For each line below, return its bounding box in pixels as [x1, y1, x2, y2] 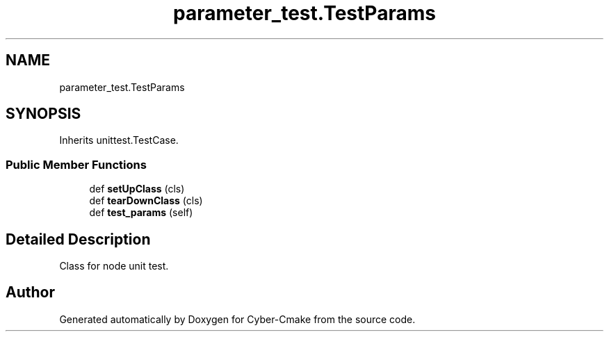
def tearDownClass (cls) [89, 195, 203, 207]
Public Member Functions [6, 157, 147, 172]
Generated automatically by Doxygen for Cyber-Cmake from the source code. [59, 313, 416, 325]
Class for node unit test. [59, 260, 169, 272]
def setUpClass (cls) [89, 183, 185, 195]
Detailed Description [6, 230, 151, 248]
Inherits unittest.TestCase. [59, 134, 179, 147]
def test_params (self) [89, 206, 193, 219]
